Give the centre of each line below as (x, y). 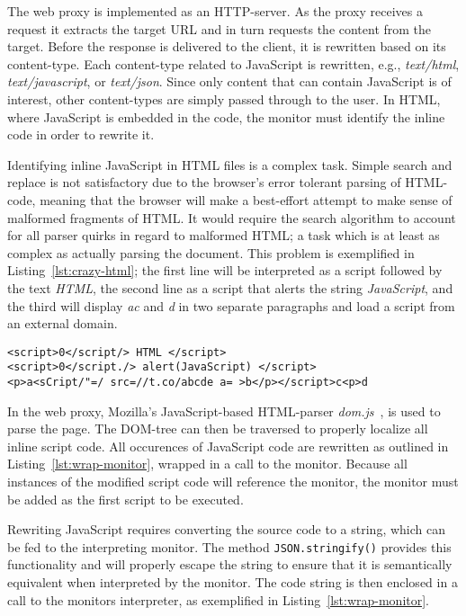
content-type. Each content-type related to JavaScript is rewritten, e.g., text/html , (233, 63)
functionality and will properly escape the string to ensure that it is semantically (230, 564)
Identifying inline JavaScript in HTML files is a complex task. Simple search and (230, 164)
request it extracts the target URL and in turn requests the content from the (220, 28)
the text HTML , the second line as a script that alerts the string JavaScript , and (230, 287)
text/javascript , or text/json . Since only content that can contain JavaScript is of (229, 81)
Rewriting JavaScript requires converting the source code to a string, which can (226, 529)
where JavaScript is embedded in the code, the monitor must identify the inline (226, 116)
